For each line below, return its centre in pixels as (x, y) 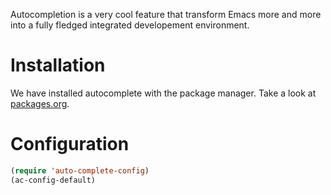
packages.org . (40, 103)
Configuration (70, 144)
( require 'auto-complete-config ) (80, 170)
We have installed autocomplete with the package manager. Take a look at (163, 93)
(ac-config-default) (53, 180)
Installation (58, 65)
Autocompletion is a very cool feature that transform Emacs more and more (166, 14)
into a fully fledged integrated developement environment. (130, 25)
